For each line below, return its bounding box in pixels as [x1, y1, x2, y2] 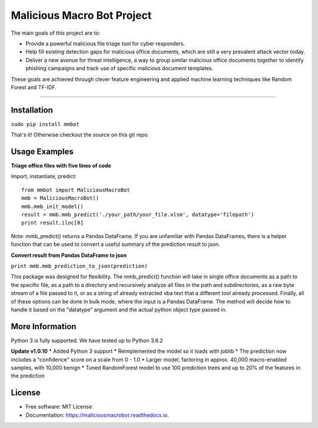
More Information [11, 321, 77, 332]
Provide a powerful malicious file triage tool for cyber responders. [25, 40, 185, 47]
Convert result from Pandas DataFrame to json [11, 252, 127, 259]
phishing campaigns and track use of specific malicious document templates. [25, 65, 214, 72]
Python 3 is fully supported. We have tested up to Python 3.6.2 [11, 337, 163, 344]
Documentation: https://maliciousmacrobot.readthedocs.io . [25, 412, 169, 419]
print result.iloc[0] [21, 219, 84, 226]
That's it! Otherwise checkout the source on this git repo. [11, 131, 150, 138]
